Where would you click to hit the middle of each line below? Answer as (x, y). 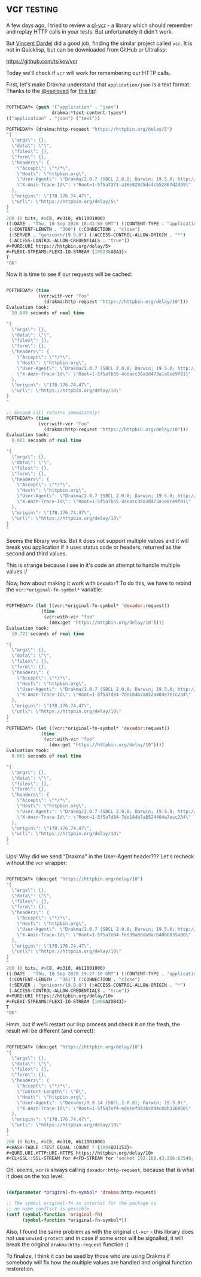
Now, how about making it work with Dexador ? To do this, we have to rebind (99, 583)
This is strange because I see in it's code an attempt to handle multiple (93, 565)
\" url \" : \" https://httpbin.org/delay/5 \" (65, 202)
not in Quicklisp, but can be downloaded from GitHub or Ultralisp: (87, 49)
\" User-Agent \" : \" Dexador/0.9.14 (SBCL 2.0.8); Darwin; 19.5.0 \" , (103, 1102)
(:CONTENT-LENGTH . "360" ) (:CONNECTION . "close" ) (74, 230)
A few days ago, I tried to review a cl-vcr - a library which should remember (99, 25)
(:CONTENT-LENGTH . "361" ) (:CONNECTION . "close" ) (74, 979)
